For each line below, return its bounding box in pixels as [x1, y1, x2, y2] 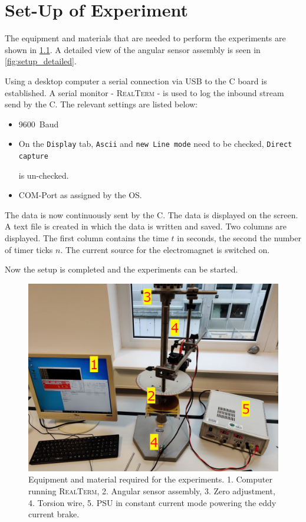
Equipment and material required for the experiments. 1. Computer [28, 473, 272, 485]
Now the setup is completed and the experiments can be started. [5, 263, 238, 275]
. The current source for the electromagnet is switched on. [60, 243, 270, 255]
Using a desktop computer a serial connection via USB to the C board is [5, 74, 267, 87]
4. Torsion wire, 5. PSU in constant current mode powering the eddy [28, 496, 277, 508]
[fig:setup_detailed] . [5, 55, 77, 67]
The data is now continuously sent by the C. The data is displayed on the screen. [5, 208, 298, 221]
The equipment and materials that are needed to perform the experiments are [5, 32, 286, 44]
